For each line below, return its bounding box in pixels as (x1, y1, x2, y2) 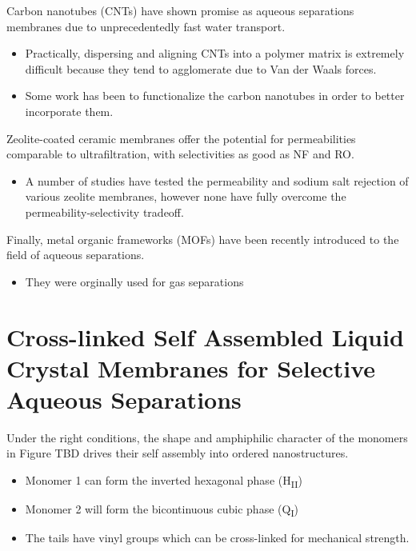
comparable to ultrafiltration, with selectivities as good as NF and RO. (6, 146, 354, 162)
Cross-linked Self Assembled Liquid (6, 320, 404, 353)
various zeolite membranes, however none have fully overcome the (25, 188, 346, 205)
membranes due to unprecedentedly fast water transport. (6, 18, 286, 34)
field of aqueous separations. (6, 246, 145, 263)
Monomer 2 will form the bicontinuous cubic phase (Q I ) (25, 501, 299, 519)
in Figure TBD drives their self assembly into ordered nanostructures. (6, 445, 349, 461)
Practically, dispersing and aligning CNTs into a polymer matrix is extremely (25, 45, 405, 62)
